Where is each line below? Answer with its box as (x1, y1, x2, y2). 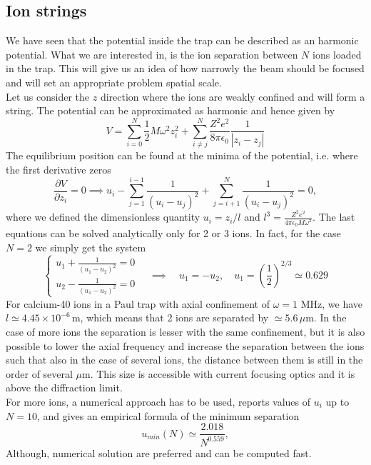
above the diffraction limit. (6, 380, 123, 395)
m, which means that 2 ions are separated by (71, 310, 269, 325)
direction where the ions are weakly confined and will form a (100, 89, 365, 104)
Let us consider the (6, 89, 90, 104)
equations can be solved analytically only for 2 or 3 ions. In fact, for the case (6, 226, 341, 241)
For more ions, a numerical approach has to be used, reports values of (6, 394, 311, 409)
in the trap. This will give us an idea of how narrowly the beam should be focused (6, 61, 365, 76)
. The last (312, 209, 355, 224)
